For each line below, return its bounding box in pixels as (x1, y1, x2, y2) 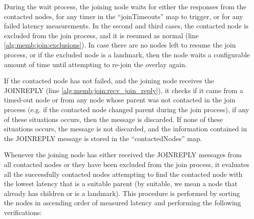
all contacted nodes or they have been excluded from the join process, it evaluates (4, 159, 250, 169)
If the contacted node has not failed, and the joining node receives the (4, 75, 214, 86)
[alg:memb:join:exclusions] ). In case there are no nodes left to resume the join (4, 40, 236, 50)
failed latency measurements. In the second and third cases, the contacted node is (4, 21, 249, 31)
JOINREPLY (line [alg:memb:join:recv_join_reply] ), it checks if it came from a (4, 85, 243, 95)
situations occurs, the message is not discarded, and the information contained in (4, 123, 247, 134)
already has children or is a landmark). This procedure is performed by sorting (4, 188, 240, 198)
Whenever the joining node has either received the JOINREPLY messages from (4, 149, 242, 160)
